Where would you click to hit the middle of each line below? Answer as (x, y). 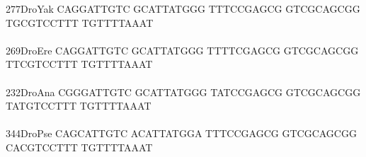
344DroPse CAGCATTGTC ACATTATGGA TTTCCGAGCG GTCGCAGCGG (181, 133)
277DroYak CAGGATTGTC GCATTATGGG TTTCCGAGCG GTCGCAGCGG (183, 8)
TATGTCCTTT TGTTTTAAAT (79, 106)
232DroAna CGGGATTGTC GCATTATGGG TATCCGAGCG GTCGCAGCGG (183, 92)
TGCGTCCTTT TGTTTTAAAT (80, 22)
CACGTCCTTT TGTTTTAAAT (79, 147)
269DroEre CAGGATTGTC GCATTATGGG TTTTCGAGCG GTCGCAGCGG (182, 50)
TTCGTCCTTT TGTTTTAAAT (79, 64)
